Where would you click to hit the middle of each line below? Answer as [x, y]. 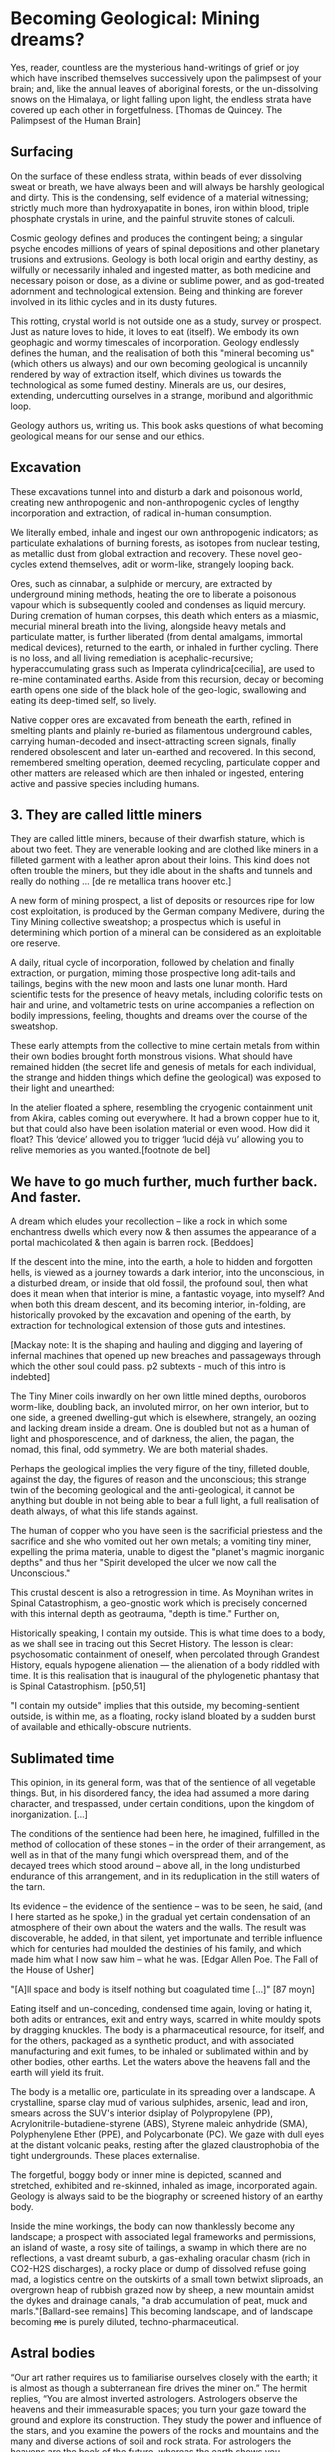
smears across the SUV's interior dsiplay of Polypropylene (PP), [141, 2113]
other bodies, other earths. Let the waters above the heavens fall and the [160, 2061]
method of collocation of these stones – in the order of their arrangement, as [168, 1844]
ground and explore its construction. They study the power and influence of [166, 2419]
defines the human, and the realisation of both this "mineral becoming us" [162, 353]
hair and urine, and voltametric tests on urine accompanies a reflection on [162, 1005]
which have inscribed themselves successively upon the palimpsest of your [166, 78]
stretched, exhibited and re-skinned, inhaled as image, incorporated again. [164, 2185]
